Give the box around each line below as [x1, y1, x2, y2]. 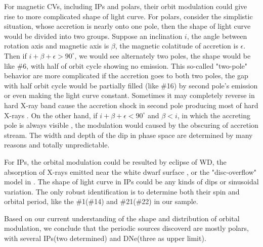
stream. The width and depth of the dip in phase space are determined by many [4, 129, 253, 140]
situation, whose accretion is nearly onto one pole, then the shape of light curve [4, 21, 251, 31]
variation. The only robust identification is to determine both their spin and [4, 186, 240, 196]
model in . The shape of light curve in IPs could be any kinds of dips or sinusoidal [4, 176, 259, 187]
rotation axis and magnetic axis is [4, 40, 109, 51]
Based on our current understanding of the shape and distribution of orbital [4, 213, 240, 223]
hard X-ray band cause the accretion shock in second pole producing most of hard [4, 100, 258, 110]
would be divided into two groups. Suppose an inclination [4, 30, 183, 41]
